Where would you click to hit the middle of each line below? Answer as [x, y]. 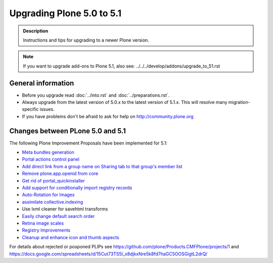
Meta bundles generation [48, 153]
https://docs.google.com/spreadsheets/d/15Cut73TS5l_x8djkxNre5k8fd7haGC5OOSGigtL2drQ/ [108, 254]
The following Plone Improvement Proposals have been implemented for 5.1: [88, 143]
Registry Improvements [46, 230]
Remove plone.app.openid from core [60, 174]
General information [42, 83]
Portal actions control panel [51, 159]
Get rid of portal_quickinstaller [54, 180]
